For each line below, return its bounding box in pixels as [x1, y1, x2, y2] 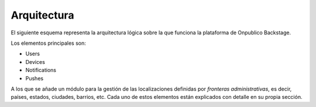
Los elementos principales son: [11, 40, 86, 47]
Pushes [25, 74, 44, 81]
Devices [25, 58, 45, 65]
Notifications [25, 67, 57, 74]
